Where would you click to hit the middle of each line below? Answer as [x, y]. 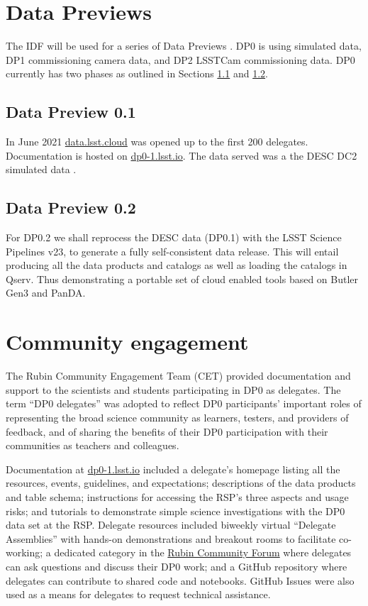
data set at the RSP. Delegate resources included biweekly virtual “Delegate [171, 525]
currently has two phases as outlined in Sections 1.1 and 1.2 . [137, 73]
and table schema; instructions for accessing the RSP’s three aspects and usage [177, 496]
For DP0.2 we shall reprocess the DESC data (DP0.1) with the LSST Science [174, 237]
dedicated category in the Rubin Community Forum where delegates [203, 552]
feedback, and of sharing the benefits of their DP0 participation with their [167, 431]
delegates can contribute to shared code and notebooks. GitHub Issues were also [180, 580]
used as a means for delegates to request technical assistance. [138, 594]
